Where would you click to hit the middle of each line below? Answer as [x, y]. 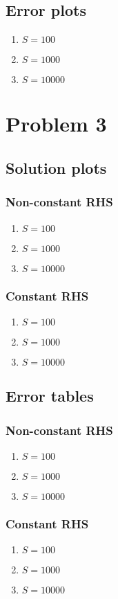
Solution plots [56, 167]
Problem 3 [56, 124]
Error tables [50, 396]
